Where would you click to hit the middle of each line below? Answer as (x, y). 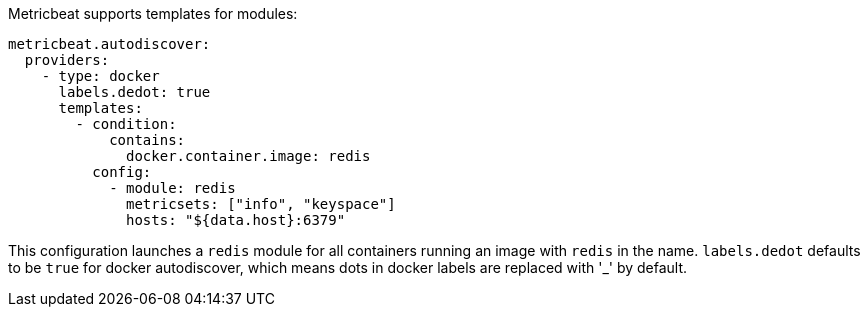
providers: (67, 60)
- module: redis (172, 188)
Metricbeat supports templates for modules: (153, 13)
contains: (147, 140)
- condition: (126, 124)
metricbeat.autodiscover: (109, 44)
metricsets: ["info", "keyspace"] (261, 204)
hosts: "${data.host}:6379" (236, 220)
